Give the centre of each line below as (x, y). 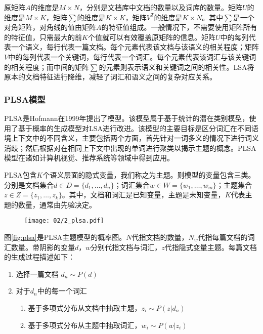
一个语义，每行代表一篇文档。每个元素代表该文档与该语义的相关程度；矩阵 (135, 47)
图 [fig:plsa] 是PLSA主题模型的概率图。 (65, 237)
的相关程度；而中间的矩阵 (47, 67)
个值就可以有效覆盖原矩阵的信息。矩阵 (151, 37)
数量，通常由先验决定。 (57, 204)
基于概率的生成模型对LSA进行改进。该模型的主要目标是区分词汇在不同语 (138, 128)
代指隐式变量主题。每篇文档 (211, 247)
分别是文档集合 (29, 184)
